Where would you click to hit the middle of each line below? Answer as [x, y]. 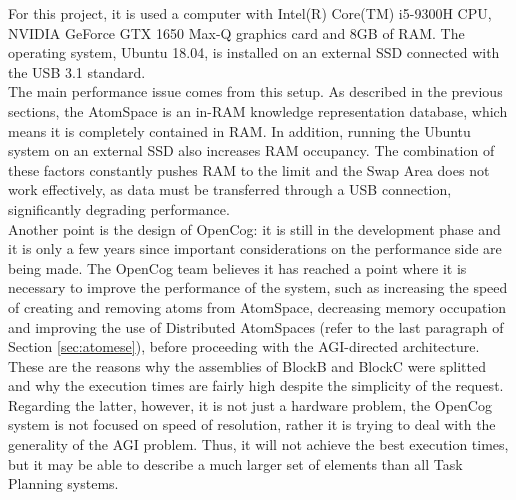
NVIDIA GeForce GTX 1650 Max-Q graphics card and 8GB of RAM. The [236, 32]
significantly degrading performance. [119, 208]
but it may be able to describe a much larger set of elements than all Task [235, 463]
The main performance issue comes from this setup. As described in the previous [255, 91]
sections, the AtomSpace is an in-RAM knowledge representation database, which [258, 110]
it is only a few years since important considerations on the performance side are [255, 248]
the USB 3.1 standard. [77, 71]
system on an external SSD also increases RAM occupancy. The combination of [251, 150]
